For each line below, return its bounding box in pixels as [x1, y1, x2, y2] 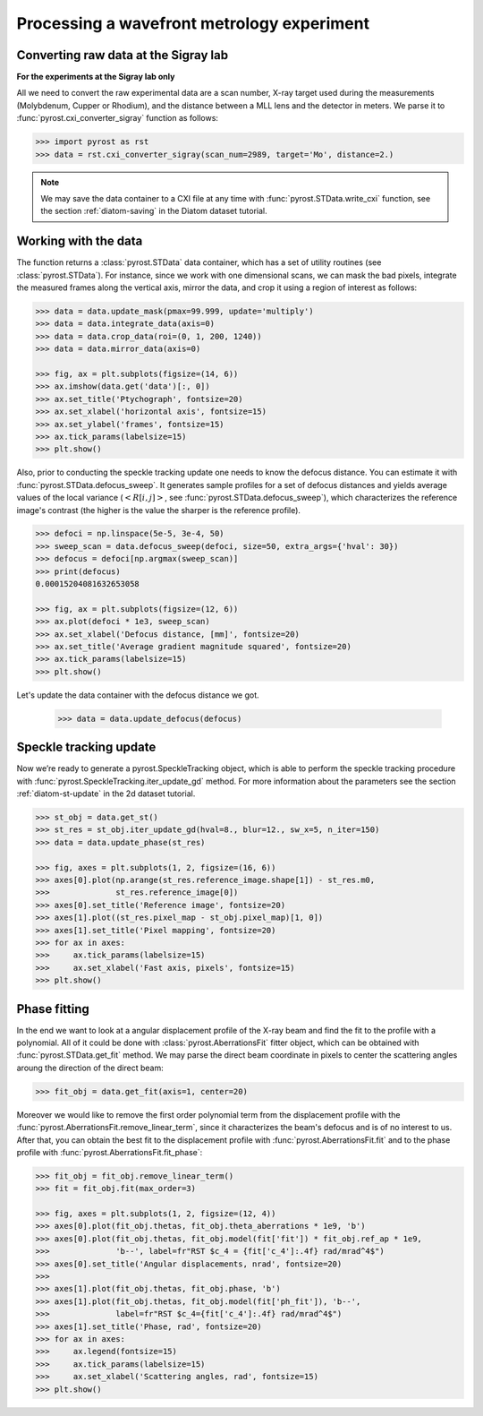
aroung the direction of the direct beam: [16, 1062, 165, 1073]
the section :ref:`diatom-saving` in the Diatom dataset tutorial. [40, 206, 267, 217]
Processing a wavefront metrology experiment [16, 13, 370, 33]
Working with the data [16, 234, 143, 249]
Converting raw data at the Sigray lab [16, 47, 228, 63]
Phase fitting [16, 1001, 89, 1017]
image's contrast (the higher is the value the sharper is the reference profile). [16, 504, 301, 515]
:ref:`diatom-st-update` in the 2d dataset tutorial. [16, 788, 196, 799]
